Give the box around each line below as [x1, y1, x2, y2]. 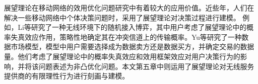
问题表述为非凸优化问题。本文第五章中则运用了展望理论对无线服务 [38, 61, 254, 71]
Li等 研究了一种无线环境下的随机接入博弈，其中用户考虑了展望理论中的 [17, 22, 247, 32]
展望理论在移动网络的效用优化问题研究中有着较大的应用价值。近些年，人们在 [4, 2, 254, 12]
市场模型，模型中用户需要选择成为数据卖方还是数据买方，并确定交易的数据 [10, 41, 254, 52]
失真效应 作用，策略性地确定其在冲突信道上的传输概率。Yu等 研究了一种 [10, 31, 242, 42]
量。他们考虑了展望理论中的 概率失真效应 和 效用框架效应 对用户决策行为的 [4, 51, 240, 61]
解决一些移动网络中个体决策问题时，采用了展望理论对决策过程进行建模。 [4, 12, 240, 22]
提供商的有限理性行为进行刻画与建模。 [4, 71, 129, 81]
